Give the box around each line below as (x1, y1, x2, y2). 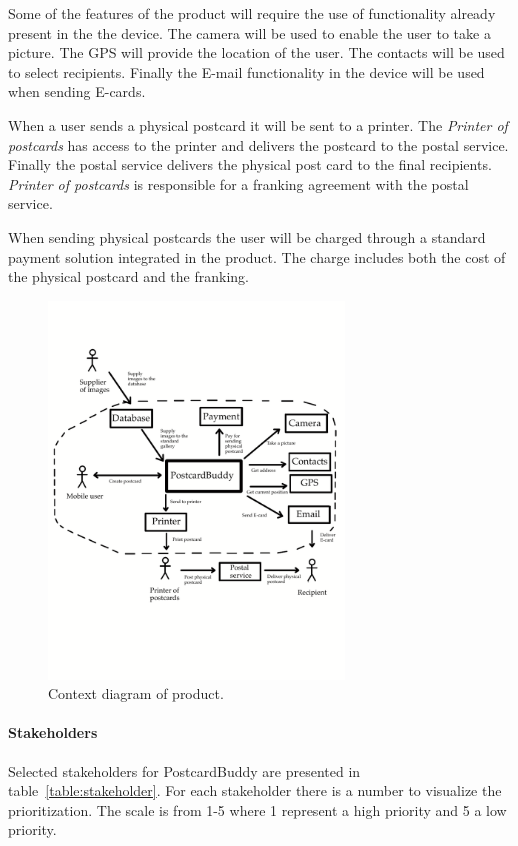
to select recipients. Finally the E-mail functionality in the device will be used (8, 61, 485, 82)
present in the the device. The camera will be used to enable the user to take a (8, 22, 491, 43)
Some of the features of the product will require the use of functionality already (8, 3, 496, 23)
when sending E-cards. (8, 81, 146, 102)
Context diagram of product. (48, 683, 224, 704)
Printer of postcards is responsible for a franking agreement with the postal (8, 173, 469, 194)
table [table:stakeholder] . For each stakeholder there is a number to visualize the (8, 780, 502, 801)
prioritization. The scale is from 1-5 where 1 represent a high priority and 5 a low (8, 799, 507, 820)
